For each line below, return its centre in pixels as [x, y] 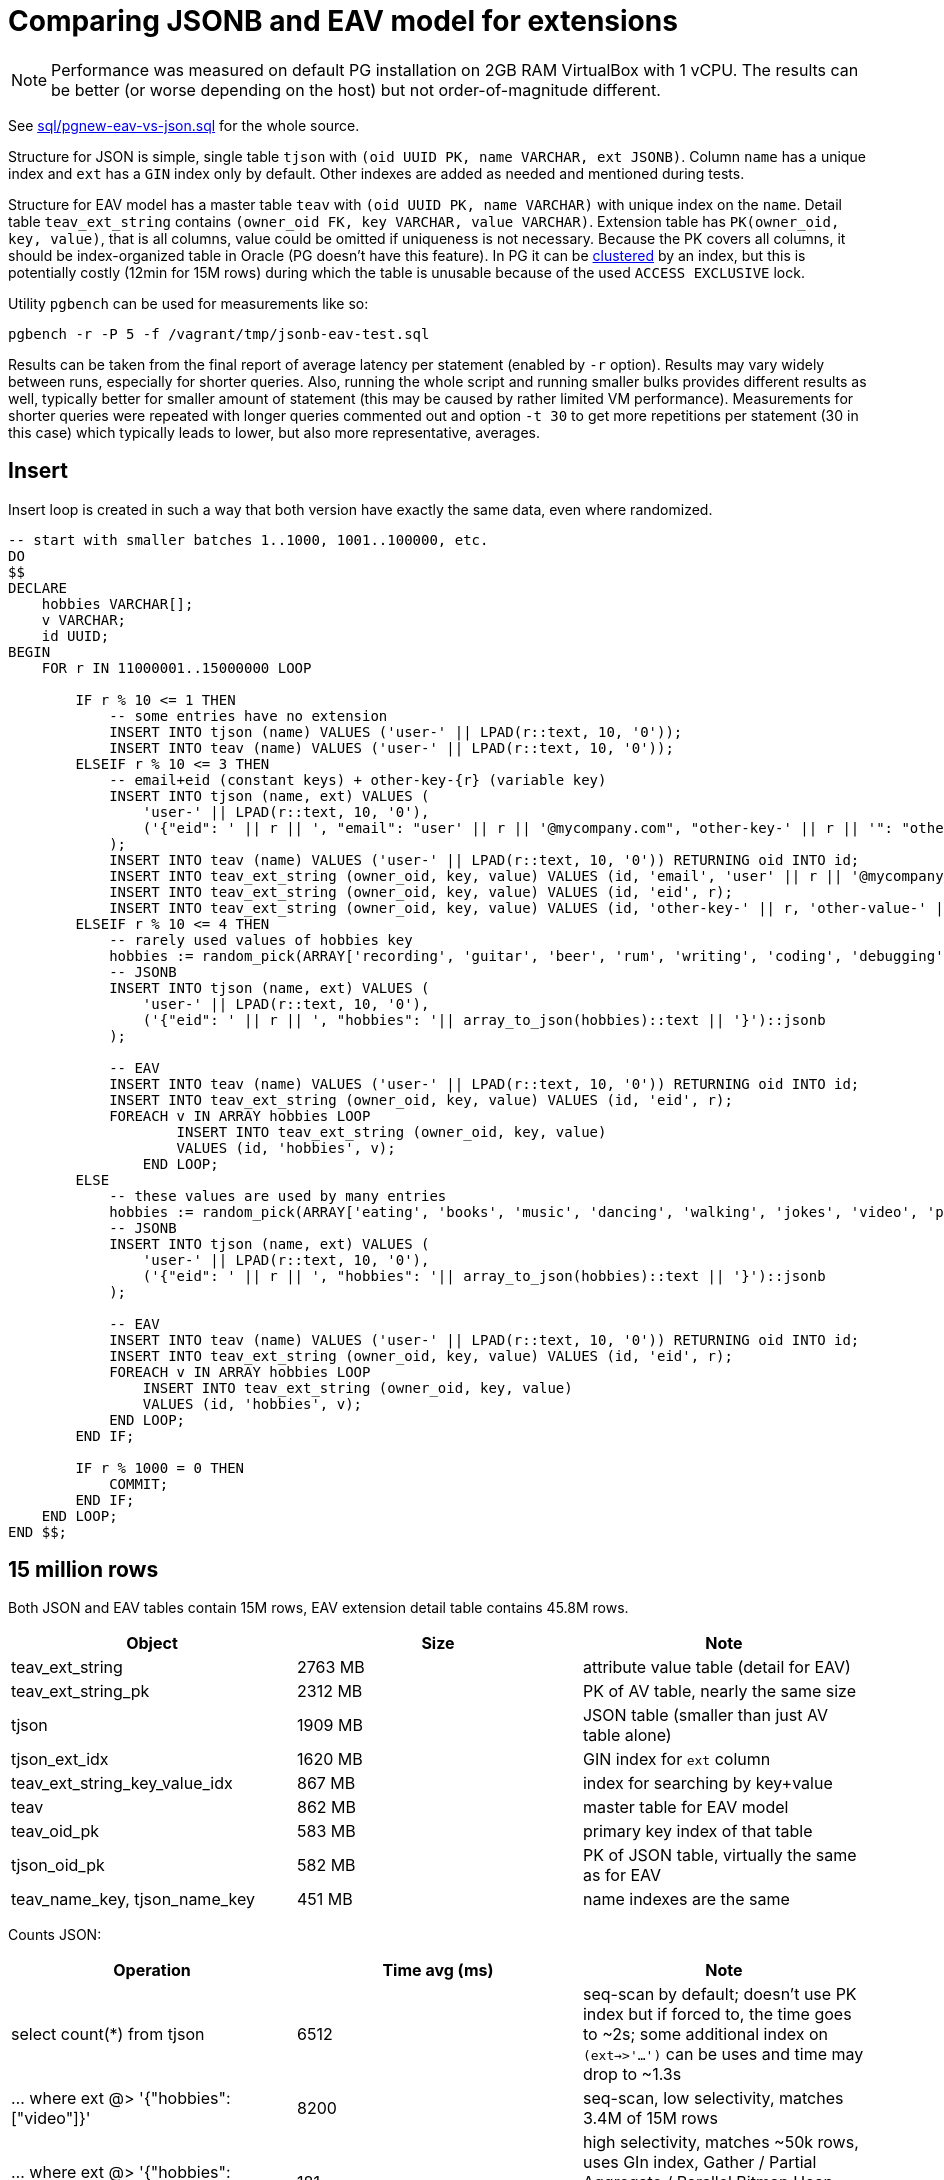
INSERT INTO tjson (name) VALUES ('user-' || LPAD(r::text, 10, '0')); [396, 731]
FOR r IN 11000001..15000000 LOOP [176, 667]
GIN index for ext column [676, 1759]
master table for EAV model [685, 1807]
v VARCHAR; [84, 619]
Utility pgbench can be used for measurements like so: [188, 303]
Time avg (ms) [438, 1970]
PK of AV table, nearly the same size [719, 1691]
